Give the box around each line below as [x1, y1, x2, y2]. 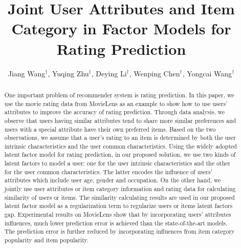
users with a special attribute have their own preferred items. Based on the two [4, 125, 216, 133]
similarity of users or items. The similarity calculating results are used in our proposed [4, 193, 235, 201]
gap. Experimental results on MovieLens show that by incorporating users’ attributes [4, 210, 231, 219]
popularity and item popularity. [4, 236, 89, 244]
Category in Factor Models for [11, 18, 231, 39]
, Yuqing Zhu [48, 68, 89, 78]
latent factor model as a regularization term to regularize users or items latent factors [4, 201, 233, 210]
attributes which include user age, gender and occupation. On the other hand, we [4, 176, 221, 184]
